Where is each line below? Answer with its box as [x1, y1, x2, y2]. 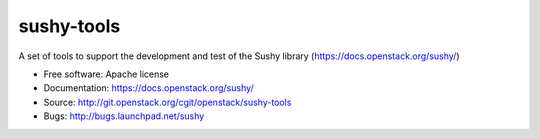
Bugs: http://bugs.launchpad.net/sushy [43, 110, 205, 122]
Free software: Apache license [43, 68, 170, 80]
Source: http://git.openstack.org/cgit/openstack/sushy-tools [43, 96, 292, 108]
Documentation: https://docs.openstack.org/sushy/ [43, 82, 254, 94]
